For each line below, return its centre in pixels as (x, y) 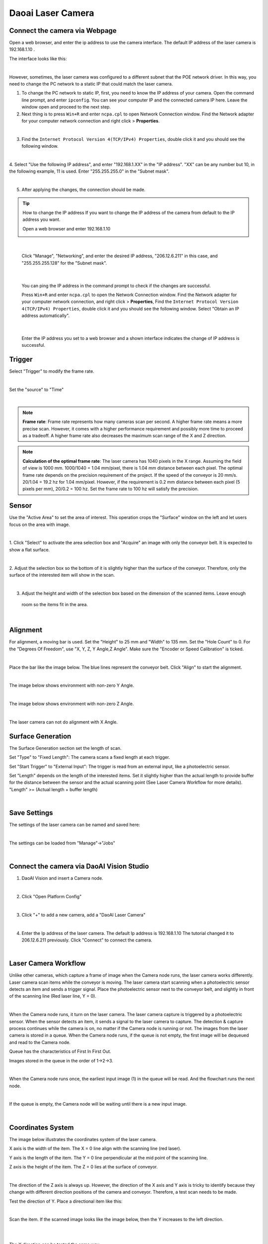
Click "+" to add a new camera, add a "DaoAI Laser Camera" (84, 915)
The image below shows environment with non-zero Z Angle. (71, 704)
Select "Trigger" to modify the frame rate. (52, 371)
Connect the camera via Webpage (63, 31)
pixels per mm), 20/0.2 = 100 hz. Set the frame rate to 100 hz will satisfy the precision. (111, 489)
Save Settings (31, 813)
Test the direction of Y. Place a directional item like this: (66, 1201)
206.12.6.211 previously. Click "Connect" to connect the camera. (87, 940)
